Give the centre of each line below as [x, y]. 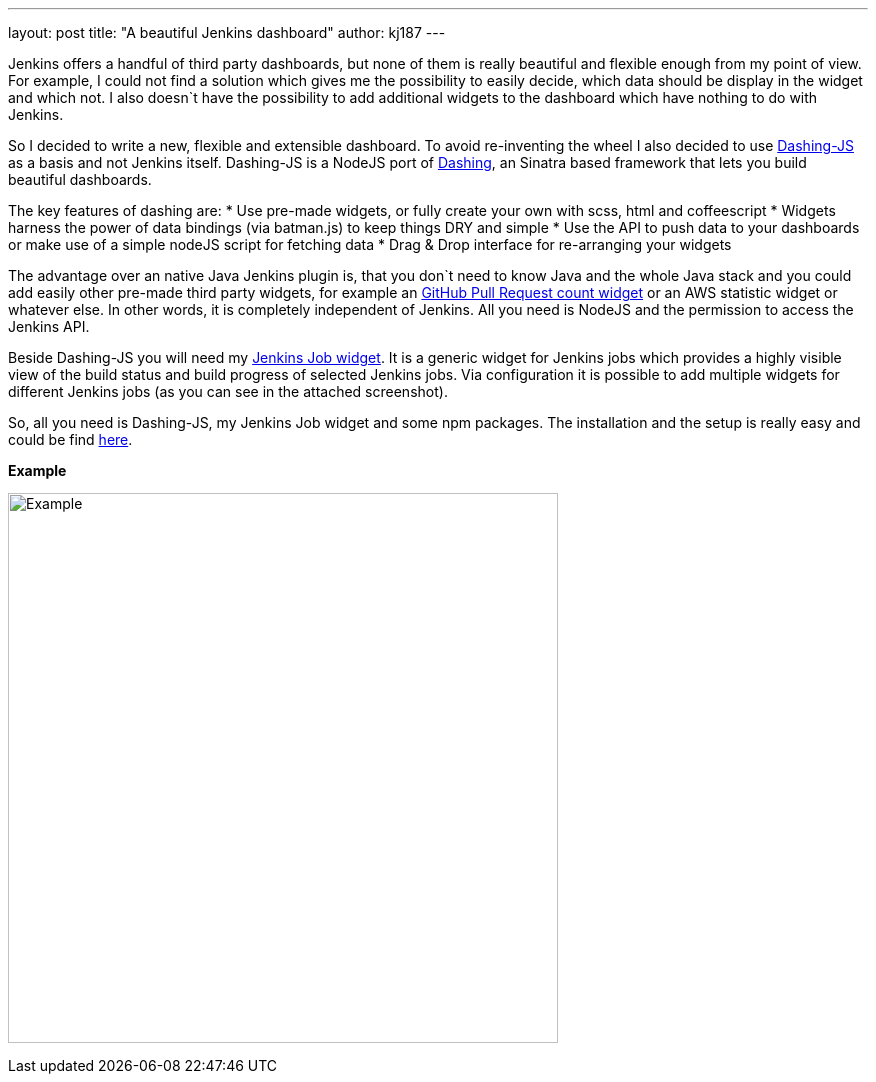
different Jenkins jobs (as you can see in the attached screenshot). [228, 391]
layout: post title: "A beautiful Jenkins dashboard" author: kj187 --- [227, 32]
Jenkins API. [49, 326]
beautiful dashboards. [80, 179]
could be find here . [70, 439]
